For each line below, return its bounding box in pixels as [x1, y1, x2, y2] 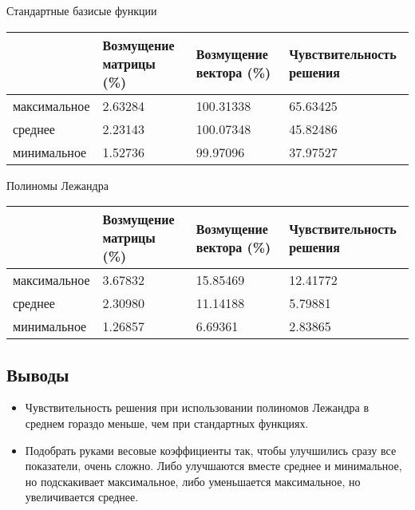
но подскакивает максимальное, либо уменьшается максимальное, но [25, 472, 361, 489]
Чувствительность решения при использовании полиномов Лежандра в [25, 399, 370, 416]
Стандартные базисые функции [6, 2, 157, 18]
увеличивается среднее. [25, 488, 139, 505]
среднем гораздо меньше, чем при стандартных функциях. [25, 414, 309, 431]
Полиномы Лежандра [6, 176, 109, 193]
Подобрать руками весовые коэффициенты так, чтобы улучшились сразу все [25, 441, 397, 458]
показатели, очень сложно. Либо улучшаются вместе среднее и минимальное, [25, 457, 402, 474]
